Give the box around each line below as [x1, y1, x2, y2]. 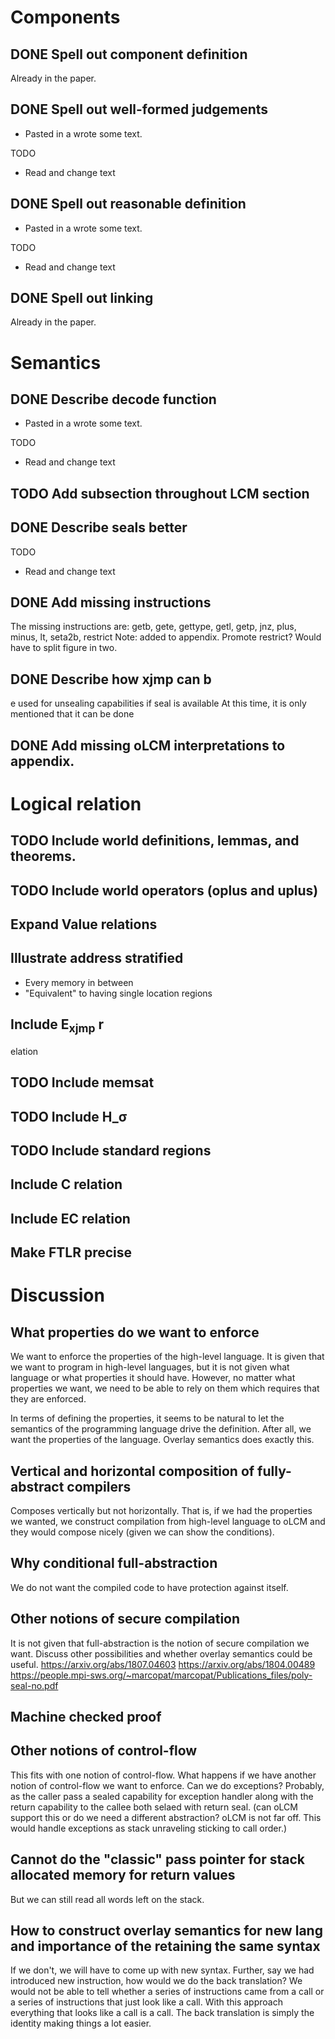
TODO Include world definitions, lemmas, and [10, 832, 300, 850]
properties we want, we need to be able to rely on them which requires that [10, 1382, 320, 1395]
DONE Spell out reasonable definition [10, 196, 247, 213]
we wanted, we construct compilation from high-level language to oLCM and [10, 1515, 326, 1527]
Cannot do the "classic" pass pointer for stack [10, 1851, 306, 1868]
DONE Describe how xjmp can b [10, 671, 212, 688]
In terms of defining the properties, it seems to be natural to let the [10, 1412, 285, 1425]
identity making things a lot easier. [10, 2017, 152, 2030]
